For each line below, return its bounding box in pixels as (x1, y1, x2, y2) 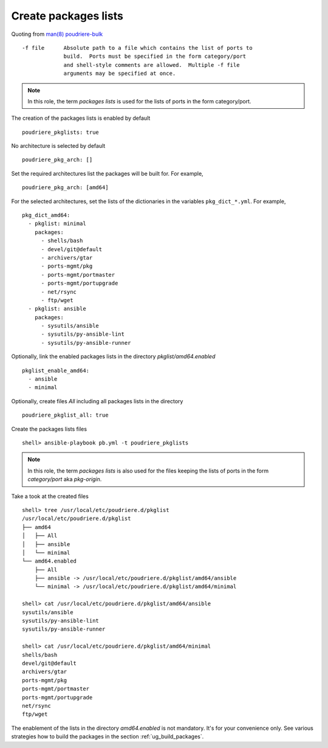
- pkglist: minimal (28, 220, 86, 227)
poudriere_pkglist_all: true (22, 412, 109, 419)
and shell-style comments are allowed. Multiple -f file (63, 61, 240, 68)
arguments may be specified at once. (63, 70, 176, 77)
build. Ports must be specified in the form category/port (63, 53, 247, 60)
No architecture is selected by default (11, 142, 106, 150)
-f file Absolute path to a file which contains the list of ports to (22, 44, 253, 51)
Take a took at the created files (11, 493, 89, 500)
